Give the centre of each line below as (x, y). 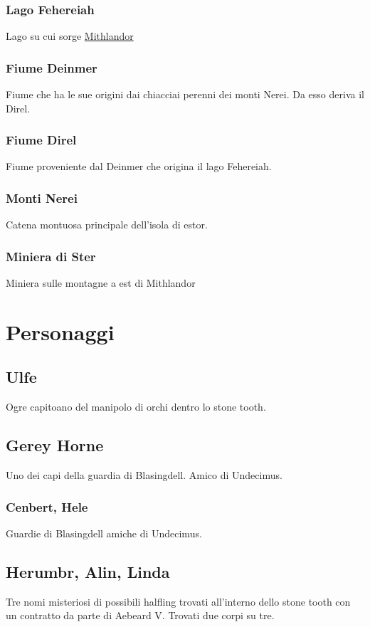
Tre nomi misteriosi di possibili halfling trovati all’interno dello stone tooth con (178, 601)
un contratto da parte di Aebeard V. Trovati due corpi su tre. (140, 615)
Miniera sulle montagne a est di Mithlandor (101, 283)
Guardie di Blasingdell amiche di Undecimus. (104, 533)
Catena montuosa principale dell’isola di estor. (107, 225)
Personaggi (60, 331)
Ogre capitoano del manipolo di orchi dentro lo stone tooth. (136, 407)
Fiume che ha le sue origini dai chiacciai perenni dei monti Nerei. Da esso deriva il (185, 94)
